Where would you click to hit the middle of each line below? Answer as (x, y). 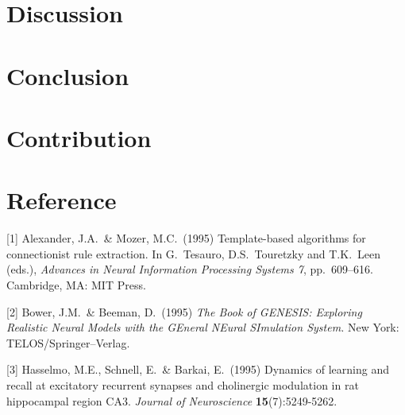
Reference (62, 200)
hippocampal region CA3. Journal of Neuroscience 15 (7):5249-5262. (172, 400)
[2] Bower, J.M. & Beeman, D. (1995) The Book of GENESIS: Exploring (184, 311)
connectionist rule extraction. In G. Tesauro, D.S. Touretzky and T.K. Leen (194, 253)
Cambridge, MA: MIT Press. (76, 285)
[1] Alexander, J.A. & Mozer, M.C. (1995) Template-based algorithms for (186, 238)
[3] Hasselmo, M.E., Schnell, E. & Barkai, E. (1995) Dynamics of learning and (198, 369)
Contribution (79, 137)
